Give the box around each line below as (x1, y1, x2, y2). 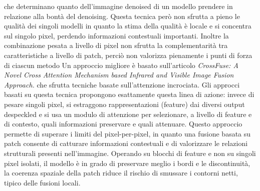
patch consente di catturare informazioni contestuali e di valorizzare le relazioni (4, 138, 248, 148)
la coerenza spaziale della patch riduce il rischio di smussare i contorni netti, (4, 167, 238, 178)
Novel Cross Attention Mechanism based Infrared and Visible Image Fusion (4, 69, 234, 80)
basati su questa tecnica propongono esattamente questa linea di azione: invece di (4, 89, 254, 99)
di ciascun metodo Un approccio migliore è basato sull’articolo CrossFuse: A (4, 59, 238, 70)
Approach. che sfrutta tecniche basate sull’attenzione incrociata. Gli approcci (4, 79, 240, 89)
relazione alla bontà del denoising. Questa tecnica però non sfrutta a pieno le (4, 10, 240, 21)
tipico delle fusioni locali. (4, 177, 81, 187)
